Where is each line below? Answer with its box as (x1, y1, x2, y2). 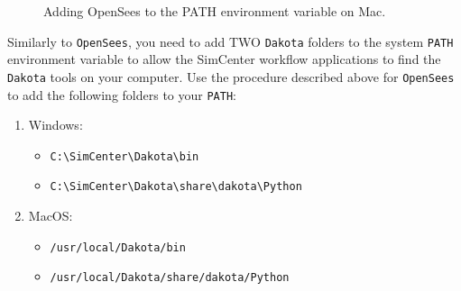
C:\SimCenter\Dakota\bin (50, 150, 199, 163)
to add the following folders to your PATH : (7, 85, 236, 104)
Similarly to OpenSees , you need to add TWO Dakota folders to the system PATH (7, 32, 454, 50)
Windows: (28, 115, 83, 134)
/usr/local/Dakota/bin (50, 241, 186, 254)
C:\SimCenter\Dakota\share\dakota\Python (50, 180, 302, 194)
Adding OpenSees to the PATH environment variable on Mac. (43, 2, 386, 20)
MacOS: (28, 206, 73, 225)
